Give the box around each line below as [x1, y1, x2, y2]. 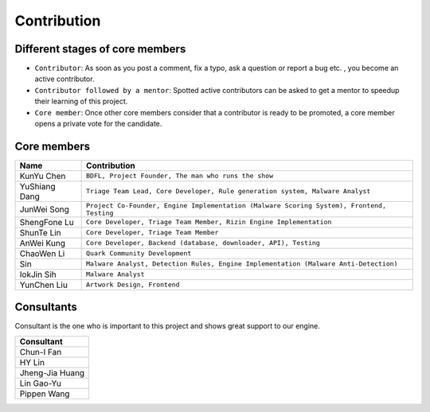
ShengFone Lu [19, 216, 75, 227]
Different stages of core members [14, 42, 186, 56]
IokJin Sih [19, 269, 57, 280]
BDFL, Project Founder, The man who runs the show [86, 172, 274, 181]
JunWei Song [19, 204, 69, 215]
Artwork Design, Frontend [86, 281, 180, 290]
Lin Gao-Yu [19, 378, 61, 389]
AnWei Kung [19, 237, 66, 248]
